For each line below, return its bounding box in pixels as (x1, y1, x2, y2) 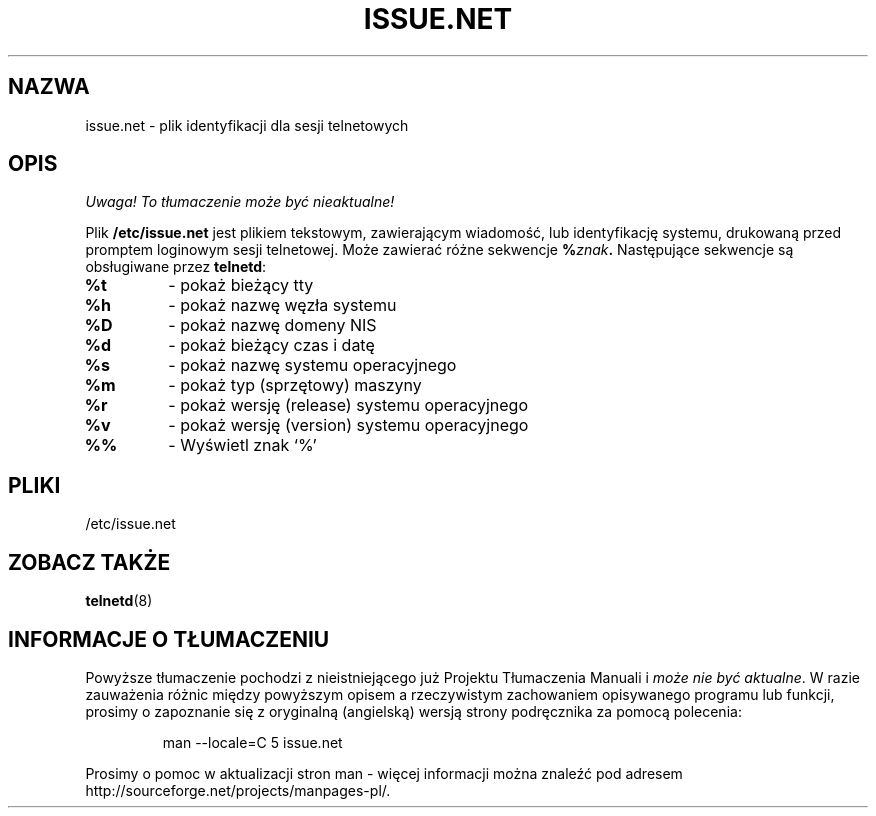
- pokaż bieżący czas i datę (168, 335, 375, 356)
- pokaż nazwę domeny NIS (168, 315, 377, 336)
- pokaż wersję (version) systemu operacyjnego (168, 415, 529, 436)
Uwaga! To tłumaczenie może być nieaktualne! (85, 193, 395, 211)
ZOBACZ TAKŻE (8, 549, 171, 575)
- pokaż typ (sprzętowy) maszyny (168, 375, 422, 396)
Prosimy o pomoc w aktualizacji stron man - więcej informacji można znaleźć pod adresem (85, 764, 683, 782)
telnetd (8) (85, 592, 153, 610)
